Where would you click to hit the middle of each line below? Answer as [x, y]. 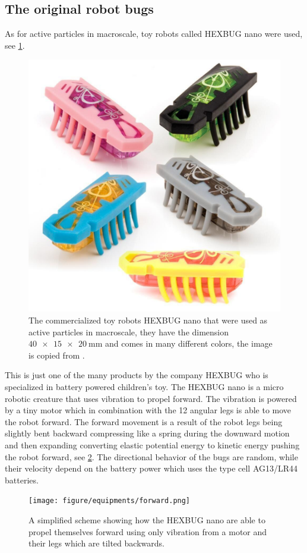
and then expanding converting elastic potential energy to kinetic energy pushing [152, 444]
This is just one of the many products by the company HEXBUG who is [137, 375]
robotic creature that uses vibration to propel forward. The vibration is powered [151, 398]
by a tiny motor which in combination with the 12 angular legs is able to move [148, 410]
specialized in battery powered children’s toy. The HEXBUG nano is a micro [144, 386]
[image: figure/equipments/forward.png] [110, 501]
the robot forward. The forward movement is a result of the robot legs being [144, 421]
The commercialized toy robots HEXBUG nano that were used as [148, 320]
